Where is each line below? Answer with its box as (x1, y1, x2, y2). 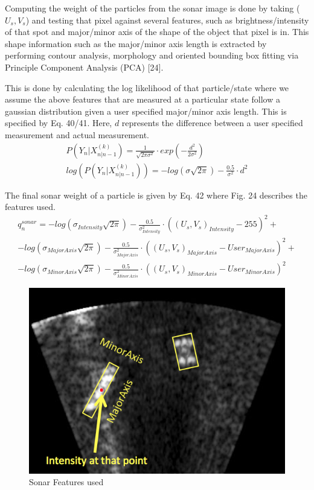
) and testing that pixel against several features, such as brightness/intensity (25, 13, 309, 26)
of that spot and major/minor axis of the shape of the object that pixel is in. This (5, 25, 309, 38)
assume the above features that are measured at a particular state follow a (5, 93, 280, 106)
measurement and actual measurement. (5, 128, 149, 141)
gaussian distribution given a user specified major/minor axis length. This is (5, 104, 287, 117)
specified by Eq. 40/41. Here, (5, 116, 112, 129)
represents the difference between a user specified (121, 116, 303, 129)
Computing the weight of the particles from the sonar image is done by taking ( (5, 2, 300, 14)
